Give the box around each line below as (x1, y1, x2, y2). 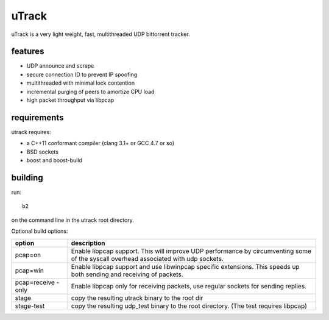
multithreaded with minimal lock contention (26, 79, 135, 87)
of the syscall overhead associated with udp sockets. (71, 254, 224, 263)
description (71, 238, 105, 247)
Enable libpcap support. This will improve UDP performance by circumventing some (71, 247, 312, 255)
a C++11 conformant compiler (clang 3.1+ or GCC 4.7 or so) (26, 140, 175, 147)
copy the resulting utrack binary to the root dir (71, 293, 203, 302)
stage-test (15, 302, 45, 310)
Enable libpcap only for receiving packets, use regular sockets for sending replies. (71, 282, 307, 290)
